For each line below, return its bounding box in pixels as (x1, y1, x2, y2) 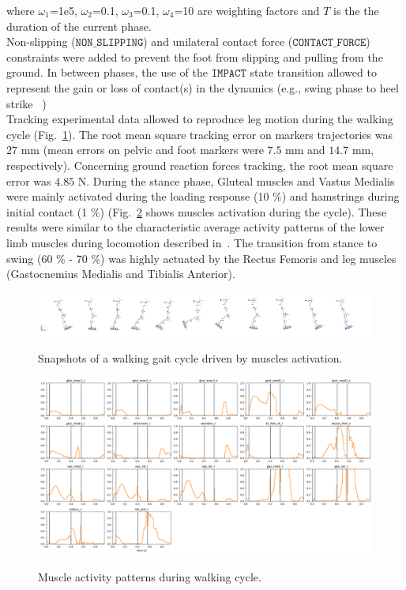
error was (6, 172, 51, 189)
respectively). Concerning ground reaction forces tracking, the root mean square (6, 156, 393, 173)
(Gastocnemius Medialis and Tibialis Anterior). (6, 265, 235, 282)
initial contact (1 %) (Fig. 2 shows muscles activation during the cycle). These (6, 203, 387, 220)
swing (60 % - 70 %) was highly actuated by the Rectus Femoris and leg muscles (6, 250, 397, 266)
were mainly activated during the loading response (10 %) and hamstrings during (6, 188, 400, 205)
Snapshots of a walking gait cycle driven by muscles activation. (38, 349, 343, 366)
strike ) (6, 95, 47, 111)
